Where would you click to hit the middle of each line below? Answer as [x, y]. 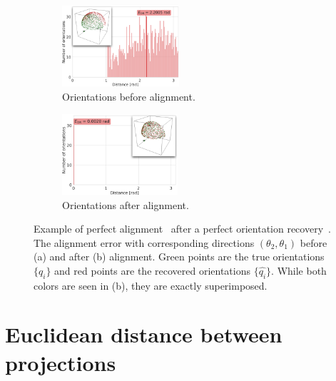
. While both [299, 270]
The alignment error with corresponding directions [144, 242]
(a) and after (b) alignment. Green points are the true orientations [179, 256]
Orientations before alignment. [129, 96]
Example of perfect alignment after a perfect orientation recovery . [182, 229]
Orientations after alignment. [126, 204]
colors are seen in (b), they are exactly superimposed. [151, 285]
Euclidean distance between [144, 334]
